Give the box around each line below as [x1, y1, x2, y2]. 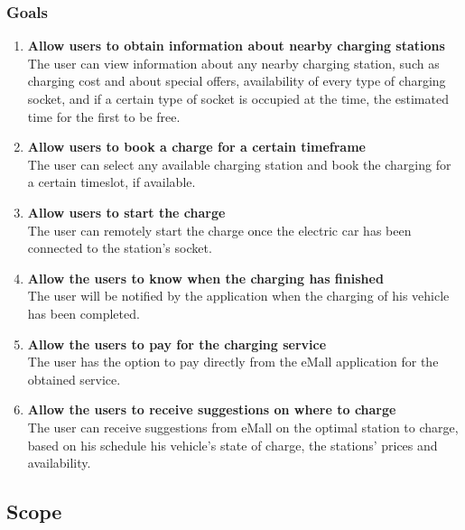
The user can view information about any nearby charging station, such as [27, 53, 440, 72]
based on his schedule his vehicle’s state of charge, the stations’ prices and [27, 435, 438, 454]
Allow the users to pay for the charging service [27, 334, 327, 353]
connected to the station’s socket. [27, 238, 212, 257]
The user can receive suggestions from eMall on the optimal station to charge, [27, 417, 459, 436]
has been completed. [27, 303, 140, 322]
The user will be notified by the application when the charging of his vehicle [27, 286, 450, 305]
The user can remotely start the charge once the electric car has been [27, 220, 412, 239]
